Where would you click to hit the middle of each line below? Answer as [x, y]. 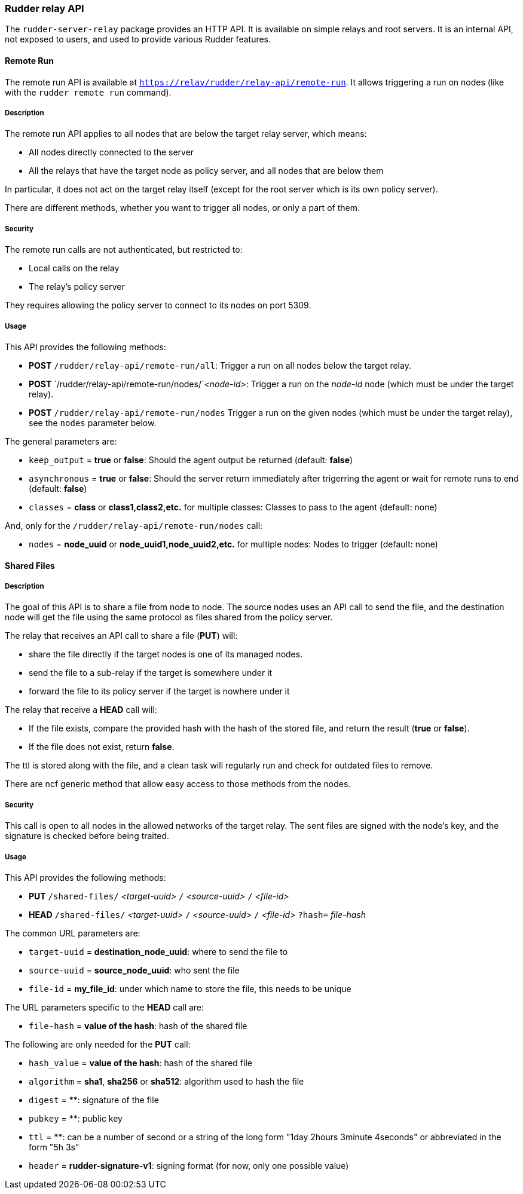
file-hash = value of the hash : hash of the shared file [138, 1025]
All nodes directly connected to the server [111, 152]
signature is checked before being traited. [87, 836]
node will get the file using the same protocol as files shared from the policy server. [169, 617]
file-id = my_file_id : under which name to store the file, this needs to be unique [190, 988]
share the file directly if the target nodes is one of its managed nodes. [166, 654]
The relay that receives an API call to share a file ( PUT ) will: [121, 636]
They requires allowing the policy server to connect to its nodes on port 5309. [158, 305]
